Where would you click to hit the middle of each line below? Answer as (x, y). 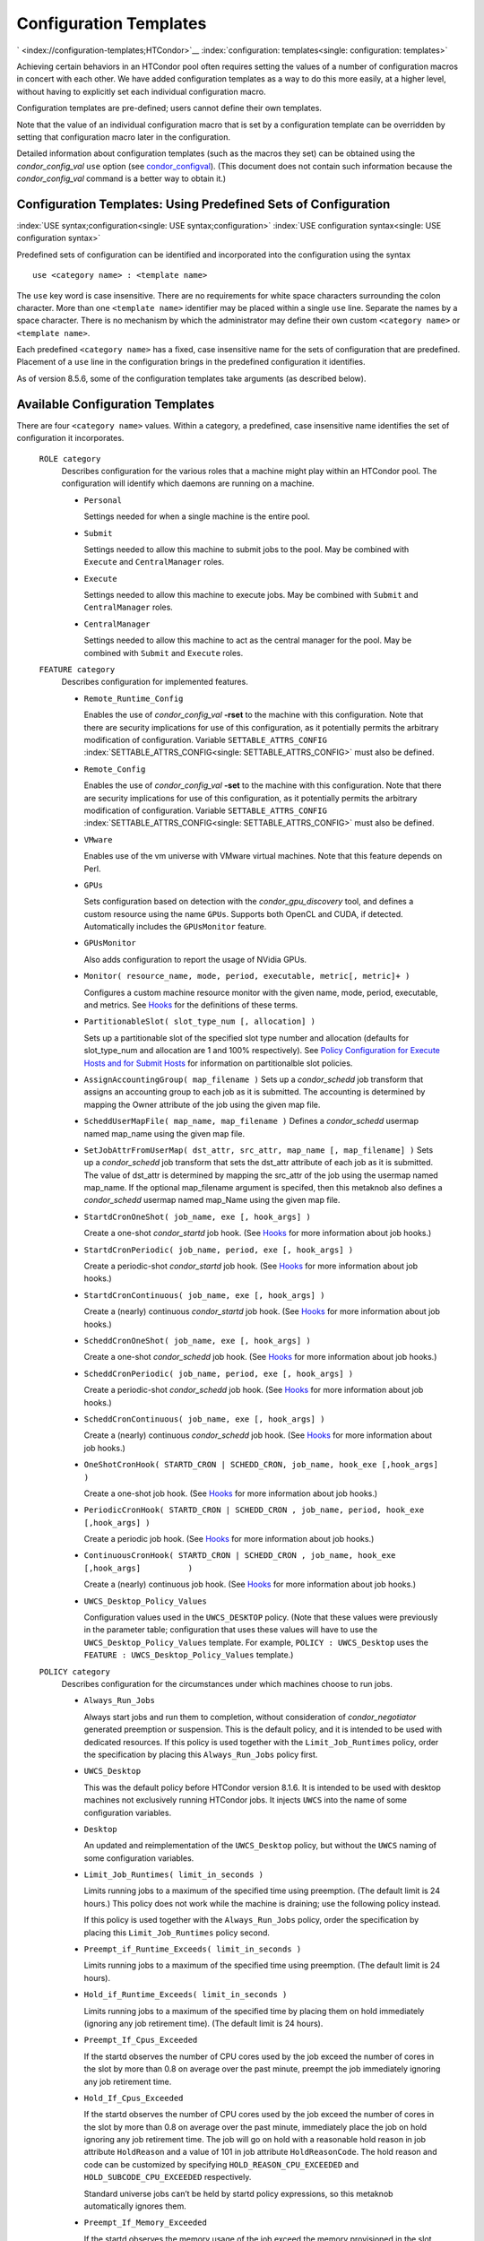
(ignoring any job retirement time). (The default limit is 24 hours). (203, 2023)
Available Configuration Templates (116, 404)
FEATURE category (77, 670)
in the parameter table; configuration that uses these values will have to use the (231, 1630)
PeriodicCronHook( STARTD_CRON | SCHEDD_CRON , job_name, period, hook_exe (254, 1510)
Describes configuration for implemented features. (155, 682)
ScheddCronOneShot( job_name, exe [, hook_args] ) (197, 1341)
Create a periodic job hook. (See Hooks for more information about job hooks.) (229, 1539)
